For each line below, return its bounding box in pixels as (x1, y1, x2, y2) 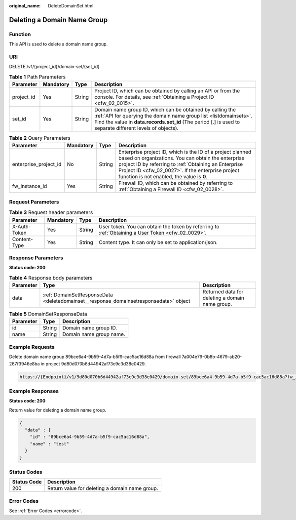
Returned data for (202, 288, 244, 295)
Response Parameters (9, 254, 64, 261)
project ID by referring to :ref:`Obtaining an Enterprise (118, 161, 243, 168)
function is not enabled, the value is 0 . (118, 173, 208, 180)
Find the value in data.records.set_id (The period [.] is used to (94, 119, 240, 125)
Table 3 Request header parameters (9, 209, 93, 216)
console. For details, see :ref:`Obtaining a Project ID (94, 94, 214, 101)
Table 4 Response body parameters (9, 274, 93, 281)
